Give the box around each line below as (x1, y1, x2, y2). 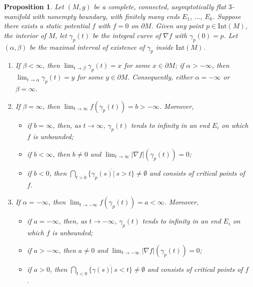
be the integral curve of (92, 30, 161, 40)
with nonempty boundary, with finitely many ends (32, 11, 180, 21)
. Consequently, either (127, 72, 193, 82)
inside (156, 41, 173, 52)
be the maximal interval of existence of (29, 41, 145, 52)
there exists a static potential (4, 20, 90, 31)
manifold (4, 11, 30, 21)
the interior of (4, 30, 46, 40)
